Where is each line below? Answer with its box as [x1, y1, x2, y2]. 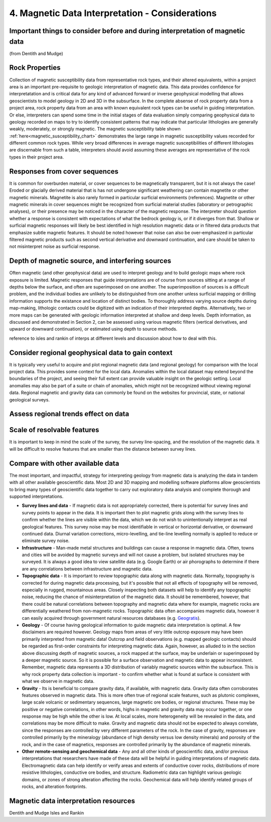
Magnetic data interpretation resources [9, 796, 135, 805]
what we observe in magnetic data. [22, 678, 95, 684]
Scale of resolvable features [9, 426, 99, 434]
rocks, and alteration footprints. [22, 783, 87, 789]
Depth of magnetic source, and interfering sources [9, 256, 172, 265]
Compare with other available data [9, 459, 119, 468]
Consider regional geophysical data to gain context [9, 348, 173, 357]
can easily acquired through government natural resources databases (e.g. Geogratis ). [22, 615, 201, 621]
